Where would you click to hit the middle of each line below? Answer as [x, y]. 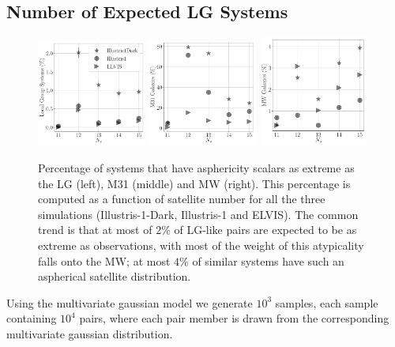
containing [32, 318]
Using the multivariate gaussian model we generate [130, 302]
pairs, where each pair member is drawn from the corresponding [234, 318]
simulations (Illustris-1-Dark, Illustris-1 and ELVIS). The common [198, 214]
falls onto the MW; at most [104, 260]
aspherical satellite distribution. [115, 276]
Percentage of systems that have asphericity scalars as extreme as [196, 168]
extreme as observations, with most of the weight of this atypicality [201, 245]
